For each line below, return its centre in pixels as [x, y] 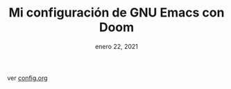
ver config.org [27, 78]
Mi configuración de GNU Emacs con [117, 13]
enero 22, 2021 [117, 46]
